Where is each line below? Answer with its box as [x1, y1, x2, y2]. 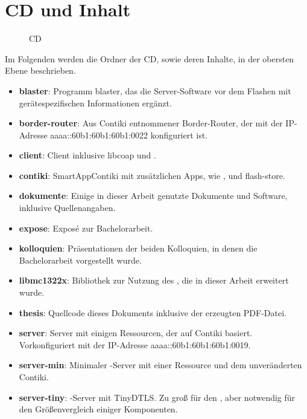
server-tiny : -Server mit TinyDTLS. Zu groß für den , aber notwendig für [19, 391, 296, 403]
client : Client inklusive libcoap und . [19, 149, 156, 161]
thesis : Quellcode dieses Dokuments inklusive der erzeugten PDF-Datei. [19, 306, 287, 319]
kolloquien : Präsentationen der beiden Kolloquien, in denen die [19, 242, 258, 255]
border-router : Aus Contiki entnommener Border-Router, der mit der [19, 117, 283, 129]
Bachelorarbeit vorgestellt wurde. [19, 253, 142, 266]
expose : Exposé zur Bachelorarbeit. [19, 221, 153, 234]
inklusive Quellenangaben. [19, 201, 116, 214]
